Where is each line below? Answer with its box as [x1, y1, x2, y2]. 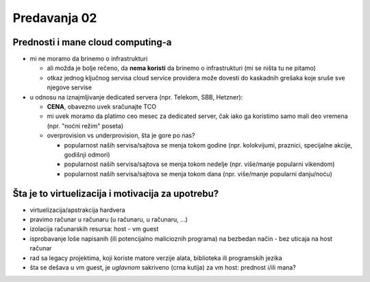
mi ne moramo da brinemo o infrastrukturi [29, 55, 148, 63]
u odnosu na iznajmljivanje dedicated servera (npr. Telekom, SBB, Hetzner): [29, 93, 243, 101]
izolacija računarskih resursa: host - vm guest [29, 225, 159, 233]
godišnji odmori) [64, 150, 110, 158]
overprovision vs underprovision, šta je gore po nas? [47, 131, 195, 140]
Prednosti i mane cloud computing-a [12, 36, 172, 48]
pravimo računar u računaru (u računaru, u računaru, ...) [29, 215, 188, 224]
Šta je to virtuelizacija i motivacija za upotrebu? [12, 187, 219, 199]
